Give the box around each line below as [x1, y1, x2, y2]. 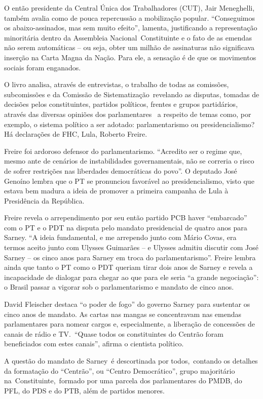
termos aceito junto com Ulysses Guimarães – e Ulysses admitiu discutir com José [4, 242, 258, 253]
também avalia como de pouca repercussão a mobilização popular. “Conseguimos [4, 12, 255, 23]
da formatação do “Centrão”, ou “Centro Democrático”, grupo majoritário [4, 365, 235, 376]
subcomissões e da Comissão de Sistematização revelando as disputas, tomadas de [4, 89, 259, 99]
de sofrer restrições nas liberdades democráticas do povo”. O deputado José [4, 165, 237, 176]
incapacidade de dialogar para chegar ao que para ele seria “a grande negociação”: [4, 271, 259, 282]
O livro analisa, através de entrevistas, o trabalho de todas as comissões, [4, 79, 229, 90]
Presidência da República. [4, 195, 85, 206]
